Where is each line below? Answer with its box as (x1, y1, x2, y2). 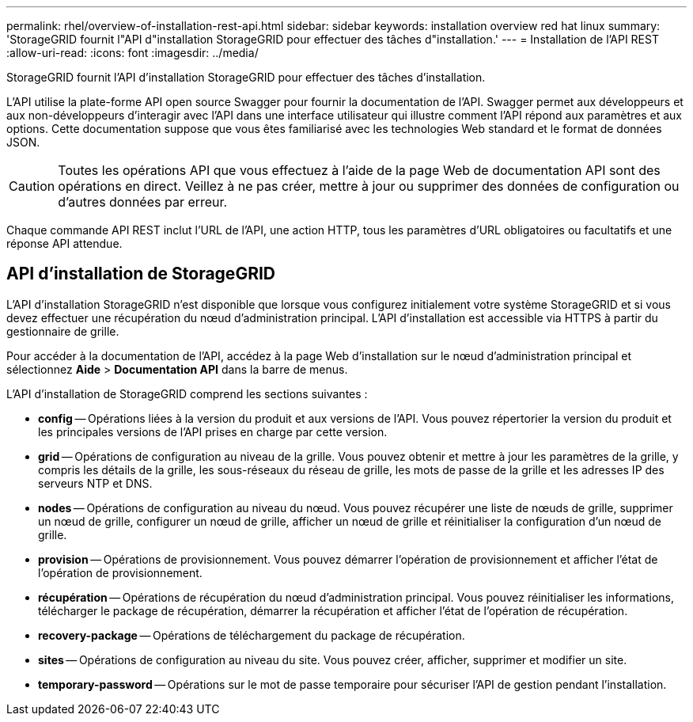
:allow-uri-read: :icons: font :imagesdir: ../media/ (6, 46, 259, 59)
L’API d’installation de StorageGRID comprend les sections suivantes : (6, 386, 368, 401)
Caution (9, 178, 55, 194)
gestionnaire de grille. (6, 324, 119, 338)
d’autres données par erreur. (58, 194, 228, 210)
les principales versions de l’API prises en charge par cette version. (38, 424, 388, 439)
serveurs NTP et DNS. (38, 476, 153, 490)
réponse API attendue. (6, 237, 123, 250)
